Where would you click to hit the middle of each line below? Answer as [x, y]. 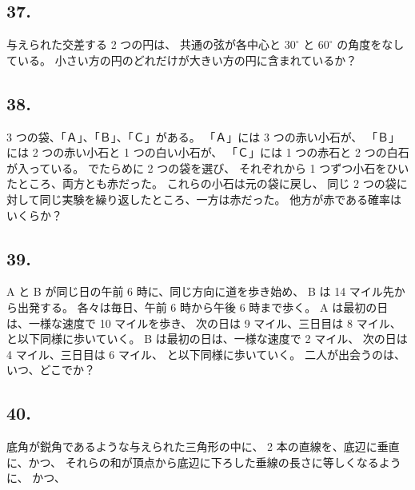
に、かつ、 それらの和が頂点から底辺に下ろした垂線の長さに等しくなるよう [204, 462]
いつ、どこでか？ [51, 370]
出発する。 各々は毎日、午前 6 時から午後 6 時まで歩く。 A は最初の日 [203, 307]
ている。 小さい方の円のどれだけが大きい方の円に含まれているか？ [182, 60]
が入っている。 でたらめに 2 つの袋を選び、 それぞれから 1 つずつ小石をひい [208, 167]
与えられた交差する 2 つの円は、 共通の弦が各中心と [144, 44]
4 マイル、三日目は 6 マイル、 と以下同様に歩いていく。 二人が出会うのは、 [206, 354]
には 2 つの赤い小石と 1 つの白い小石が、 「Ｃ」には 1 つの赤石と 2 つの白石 [208, 152]
